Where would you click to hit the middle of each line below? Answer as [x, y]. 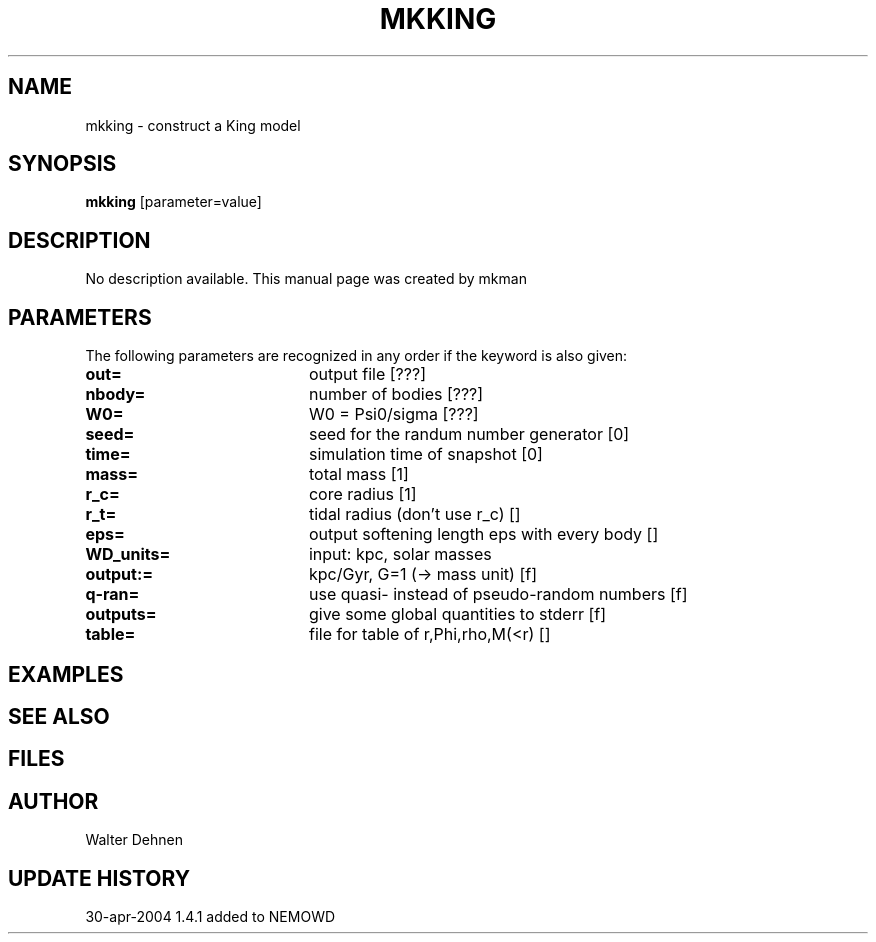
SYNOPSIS [62, 164]
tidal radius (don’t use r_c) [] [414, 514]
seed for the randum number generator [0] [469, 434]
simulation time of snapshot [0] [425, 454]
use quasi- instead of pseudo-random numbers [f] [498, 594]
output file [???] [367, 374]
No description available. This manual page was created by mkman [306, 279]
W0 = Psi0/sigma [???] [393, 414]
